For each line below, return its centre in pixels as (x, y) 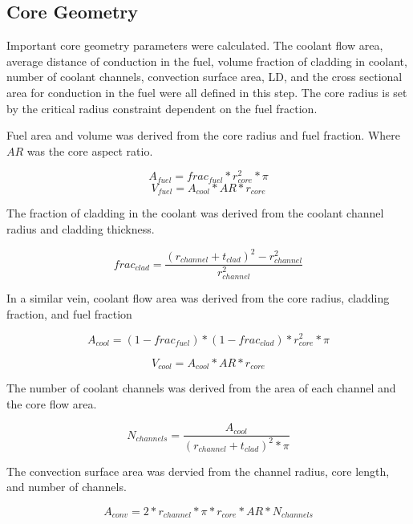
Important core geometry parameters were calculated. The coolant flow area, (195, 45)
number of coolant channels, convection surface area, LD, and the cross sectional (204, 77)
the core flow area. (52, 403)
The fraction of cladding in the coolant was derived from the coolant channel (195, 213)
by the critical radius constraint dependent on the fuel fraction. (162, 108)
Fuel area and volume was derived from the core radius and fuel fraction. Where (204, 135)
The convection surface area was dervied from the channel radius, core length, (198, 471)
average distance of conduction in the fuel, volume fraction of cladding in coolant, (207, 61)
